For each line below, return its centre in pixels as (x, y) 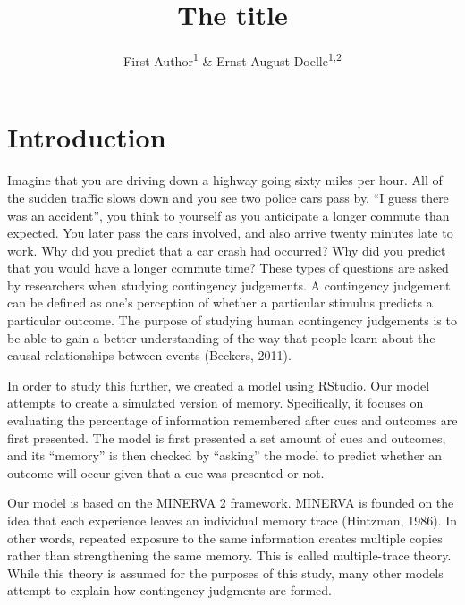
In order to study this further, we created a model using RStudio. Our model (219, 385)
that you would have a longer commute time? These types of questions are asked (228, 268)
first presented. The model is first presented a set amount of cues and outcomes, (227, 437)
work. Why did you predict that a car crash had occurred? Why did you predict (227, 250)
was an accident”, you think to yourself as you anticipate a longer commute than (228, 215)
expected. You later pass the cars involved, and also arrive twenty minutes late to (230, 233)
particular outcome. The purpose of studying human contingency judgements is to (232, 320)
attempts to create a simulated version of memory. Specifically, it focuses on (216, 403)
